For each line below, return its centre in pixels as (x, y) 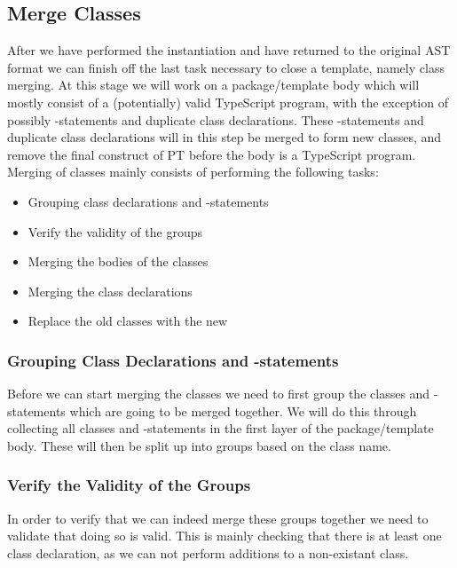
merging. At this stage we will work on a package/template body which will (213, 85)
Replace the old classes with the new (128, 321)
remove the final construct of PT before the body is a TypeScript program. (212, 154)
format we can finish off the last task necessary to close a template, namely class (226, 67)
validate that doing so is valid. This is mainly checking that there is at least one (225, 536)
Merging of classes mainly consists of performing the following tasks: (193, 172)
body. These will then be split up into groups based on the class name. (199, 445)
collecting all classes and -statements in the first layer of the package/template (221, 428)
